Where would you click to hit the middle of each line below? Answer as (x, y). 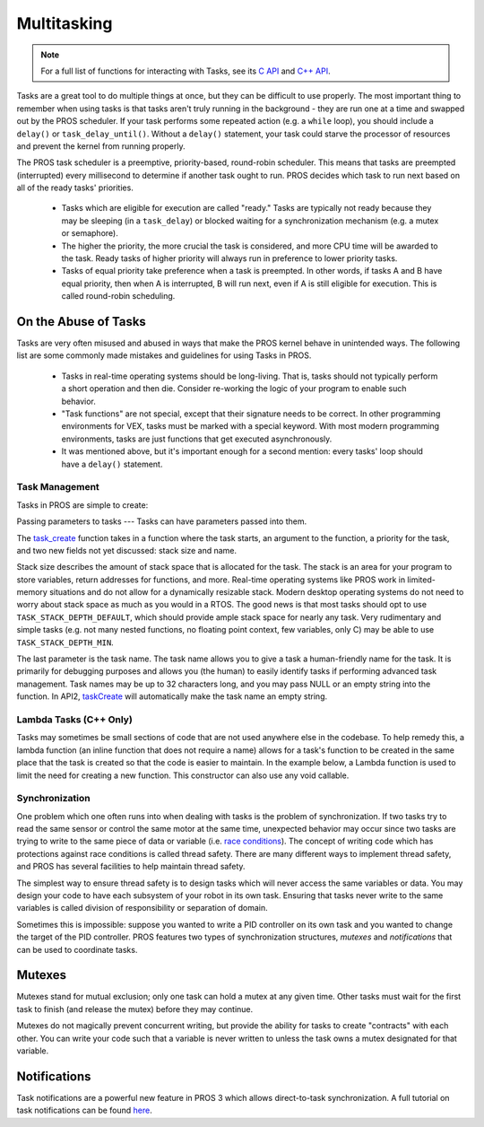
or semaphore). (90, 233)
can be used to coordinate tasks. (77, 949)
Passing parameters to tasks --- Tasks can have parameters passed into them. (162, 521)
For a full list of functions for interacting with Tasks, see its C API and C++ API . (186, 71)
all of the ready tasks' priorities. (75, 188)
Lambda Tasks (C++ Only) (75, 720)
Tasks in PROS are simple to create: (82, 505)
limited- (422, 580)
